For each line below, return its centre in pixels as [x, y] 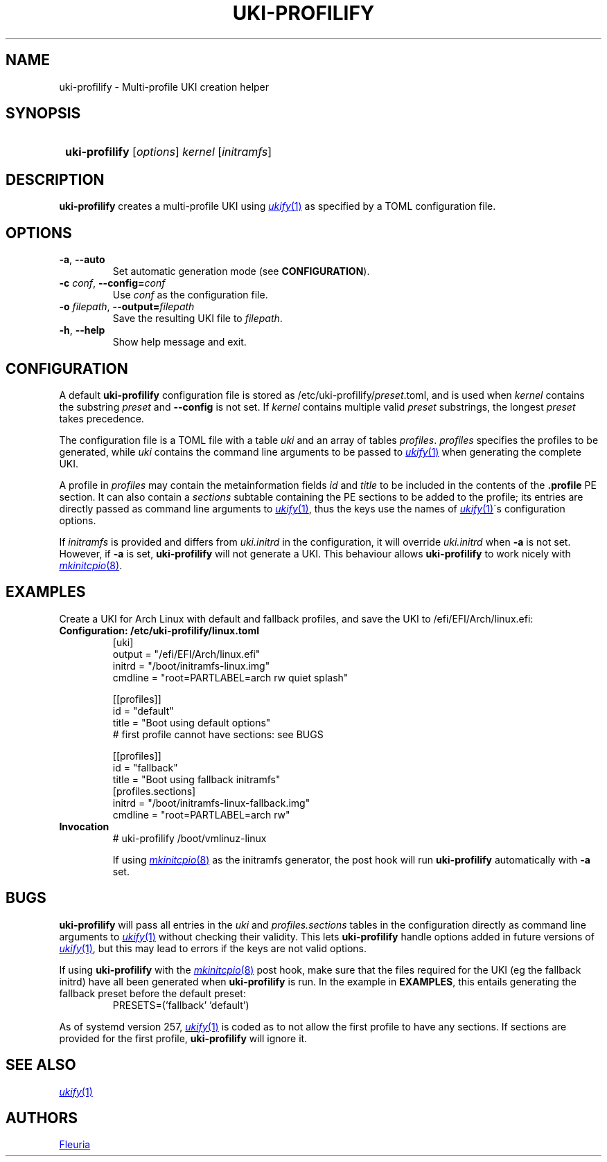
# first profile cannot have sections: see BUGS [218, 734]
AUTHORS [42, 1118]
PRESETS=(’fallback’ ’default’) [181, 1005]
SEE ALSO [41, 1065]
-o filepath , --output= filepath [127, 307]
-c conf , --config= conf [112, 283]
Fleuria [75, 1145]
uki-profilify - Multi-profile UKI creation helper [164, 87]
